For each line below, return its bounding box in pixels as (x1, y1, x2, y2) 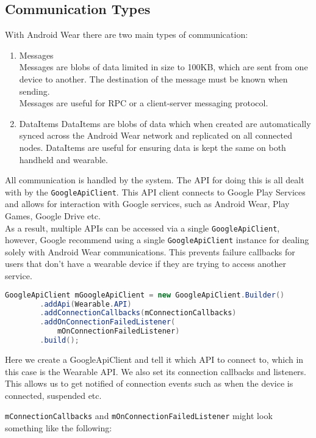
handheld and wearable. (19, 153, 108, 166)
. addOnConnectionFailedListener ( (40, 318, 176, 327)
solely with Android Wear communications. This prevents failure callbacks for (5, 245, 295, 258)
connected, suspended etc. (5, 389, 102, 401)
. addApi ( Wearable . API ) (40, 299, 132, 308)
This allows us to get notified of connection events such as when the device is (5, 377, 293, 390)
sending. (19, 84, 50, 97)
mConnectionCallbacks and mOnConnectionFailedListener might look (5, 409, 273, 422)
